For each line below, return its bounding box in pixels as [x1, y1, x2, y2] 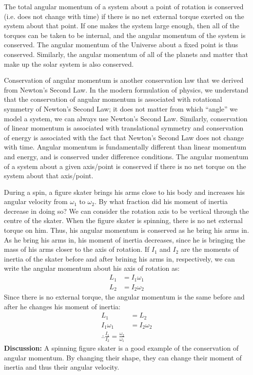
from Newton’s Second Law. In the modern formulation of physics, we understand [4, 84, 249, 94]
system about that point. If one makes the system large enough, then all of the [4, 20, 239, 31]
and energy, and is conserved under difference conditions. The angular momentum [4, 151, 249, 161]
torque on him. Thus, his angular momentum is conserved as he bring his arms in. [4, 225, 249, 235]
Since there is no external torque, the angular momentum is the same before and [4, 292, 245, 301]
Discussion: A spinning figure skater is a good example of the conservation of [4, 343, 239, 353]
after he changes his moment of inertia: [4, 301, 120, 311]
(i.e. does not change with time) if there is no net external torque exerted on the [4, 11, 244, 21]
